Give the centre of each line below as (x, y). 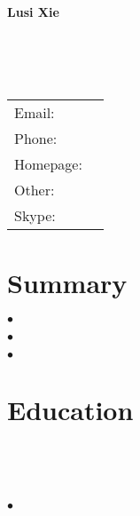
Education (70, 409)
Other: (35, 190)
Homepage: (48, 164)
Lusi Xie (33, 12)
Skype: (35, 216)
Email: (35, 113)
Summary (67, 282)
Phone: (36, 139)
